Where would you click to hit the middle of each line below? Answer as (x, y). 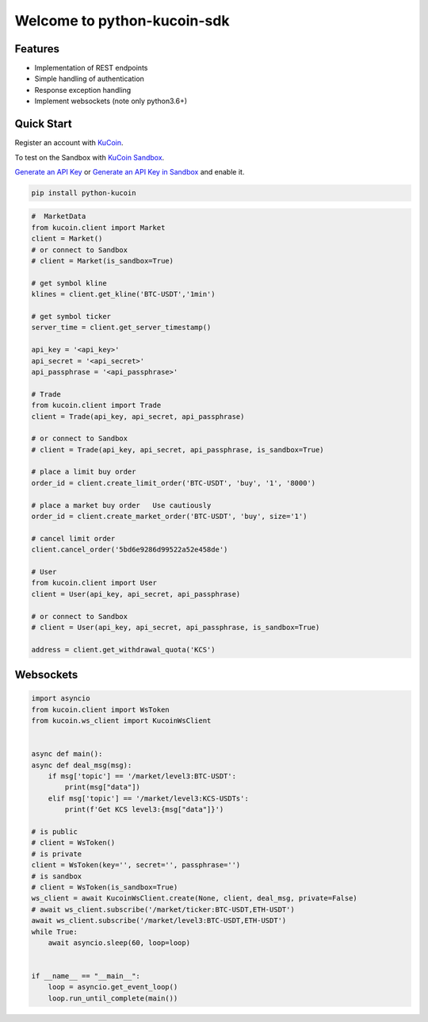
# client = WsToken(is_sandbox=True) (105, 887)
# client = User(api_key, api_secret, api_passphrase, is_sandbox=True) (176, 627)
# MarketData (59, 217)
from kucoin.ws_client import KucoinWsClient (121, 721)
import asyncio (61, 699)
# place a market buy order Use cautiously (121, 505)
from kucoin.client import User (94, 583)
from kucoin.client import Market (98, 227)
